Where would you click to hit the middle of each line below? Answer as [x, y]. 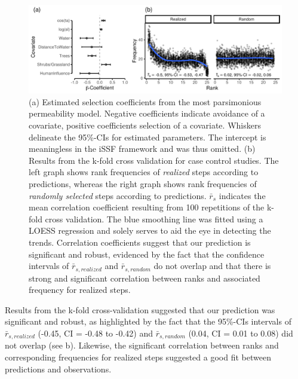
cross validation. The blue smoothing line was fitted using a [154, 218]
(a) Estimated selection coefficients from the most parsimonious [145, 101]
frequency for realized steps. [80, 290]
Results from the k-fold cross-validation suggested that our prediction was [140, 309]
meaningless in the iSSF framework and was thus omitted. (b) [142, 149]
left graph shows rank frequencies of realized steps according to [144, 172]
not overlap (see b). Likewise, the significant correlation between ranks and [142, 345]
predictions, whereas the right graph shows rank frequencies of [143, 183]
